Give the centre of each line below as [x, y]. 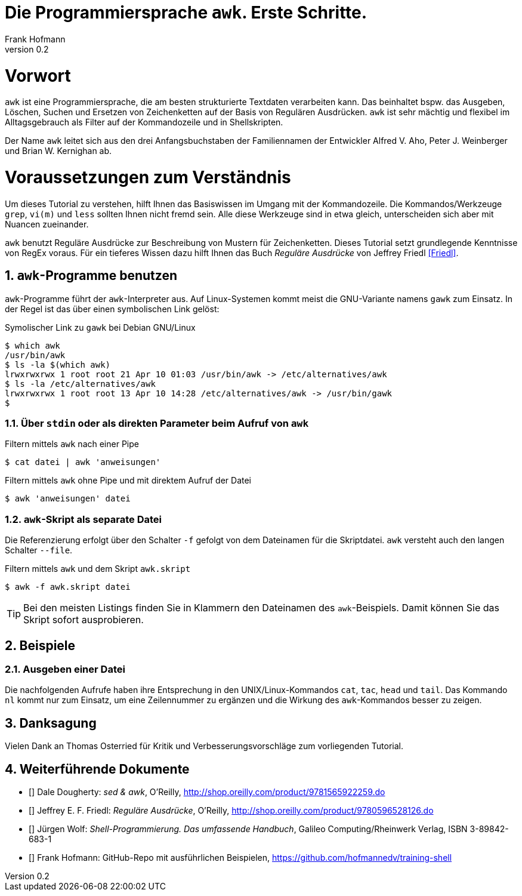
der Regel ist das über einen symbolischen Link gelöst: [112, 309]
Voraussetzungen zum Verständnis [148, 177]
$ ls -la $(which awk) [58, 364]
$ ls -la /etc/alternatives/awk [80, 384]
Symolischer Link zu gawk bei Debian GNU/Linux [100, 327]
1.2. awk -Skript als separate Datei [83, 519]
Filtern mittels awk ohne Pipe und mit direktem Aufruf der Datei [128, 481]
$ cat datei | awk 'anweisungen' [83, 462]
